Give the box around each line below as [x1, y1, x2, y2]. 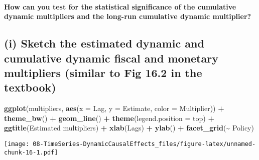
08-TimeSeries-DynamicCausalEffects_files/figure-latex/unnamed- [33, 140, 256, 147]
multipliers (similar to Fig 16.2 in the [4, 64, 202, 80]
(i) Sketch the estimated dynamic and [4, 35, 204, 51]
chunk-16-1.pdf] [4, 148, 58, 156]
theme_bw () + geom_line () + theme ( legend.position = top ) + [4, 112, 214, 123]
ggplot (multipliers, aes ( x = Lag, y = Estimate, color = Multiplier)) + [4, 103, 224, 113]
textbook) [4, 79, 56, 95]
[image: [4, 140, 30, 147]
